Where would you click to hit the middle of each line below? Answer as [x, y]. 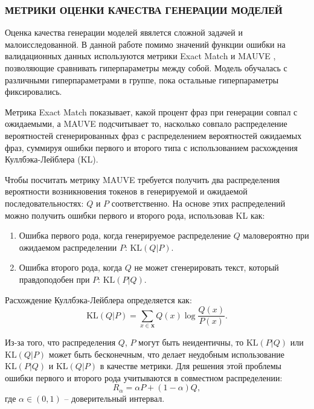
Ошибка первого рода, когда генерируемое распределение [125, 235]
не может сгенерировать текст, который [207, 267]
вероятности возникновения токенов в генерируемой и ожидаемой [126, 191]
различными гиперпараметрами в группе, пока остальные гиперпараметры [142, 79]
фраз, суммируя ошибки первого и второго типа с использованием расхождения [151, 147]
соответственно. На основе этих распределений [198, 203]
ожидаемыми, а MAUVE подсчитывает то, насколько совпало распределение [146, 124]
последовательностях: [44, 203]
